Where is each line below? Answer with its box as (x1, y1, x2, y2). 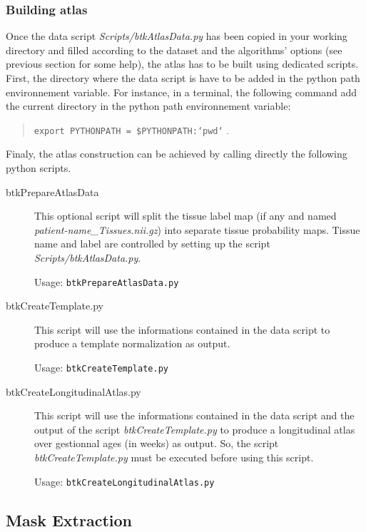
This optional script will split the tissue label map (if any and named (34, 208, 337, 223)
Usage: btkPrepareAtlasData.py (34, 274, 179, 289)
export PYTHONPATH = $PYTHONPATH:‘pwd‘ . (34, 122, 230, 137)
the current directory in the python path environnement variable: (6, 98, 291, 113)
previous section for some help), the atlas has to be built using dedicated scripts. (6, 56, 359, 71)
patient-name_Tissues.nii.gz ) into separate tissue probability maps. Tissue (34, 222, 360, 237)
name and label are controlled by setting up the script (34, 236, 270, 251)
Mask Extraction (6, 508, 133, 531)
